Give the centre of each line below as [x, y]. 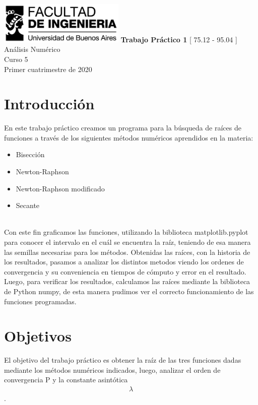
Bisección [30, 154]
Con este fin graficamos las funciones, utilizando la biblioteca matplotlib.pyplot [126, 232]
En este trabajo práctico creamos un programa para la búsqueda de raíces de [123, 128]
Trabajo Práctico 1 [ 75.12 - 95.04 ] [179, 39]
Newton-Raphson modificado [60, 188]
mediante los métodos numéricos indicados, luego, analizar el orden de [112, 369]
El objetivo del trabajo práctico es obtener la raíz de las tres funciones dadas [123, 360]
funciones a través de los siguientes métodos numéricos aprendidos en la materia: [129, 137]
